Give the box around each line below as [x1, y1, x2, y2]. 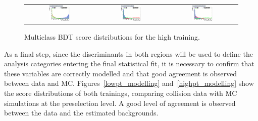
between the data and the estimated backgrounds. [4, 107, 159, 118]
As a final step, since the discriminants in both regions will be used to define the [4, 48, 253, 59]
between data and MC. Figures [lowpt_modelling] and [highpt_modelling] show [4, 78, 254, 88]
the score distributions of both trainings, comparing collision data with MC [4, 87, 237, 98]
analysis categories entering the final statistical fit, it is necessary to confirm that [4, 58, 254, 69]
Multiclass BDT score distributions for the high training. [24, 31, 200, 42]
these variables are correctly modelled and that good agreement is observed [4, 68, 237, 78]
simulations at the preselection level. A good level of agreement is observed [4, 97, 236, 108]
